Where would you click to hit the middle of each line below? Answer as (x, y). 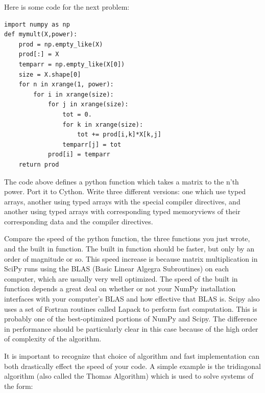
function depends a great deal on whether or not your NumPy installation (120, 288)
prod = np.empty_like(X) (61, 44)
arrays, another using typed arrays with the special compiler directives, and (122, 201)
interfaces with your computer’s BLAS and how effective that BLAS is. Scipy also (132, 299)
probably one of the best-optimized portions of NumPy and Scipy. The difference (131, 319)
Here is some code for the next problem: (67, 7)
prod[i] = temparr (79, 155)
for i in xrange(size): (74, 94)
